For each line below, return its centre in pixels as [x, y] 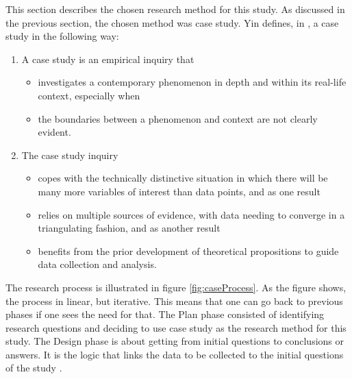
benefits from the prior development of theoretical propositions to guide [188, 250]
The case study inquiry [70, 155]
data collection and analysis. [97, 264]
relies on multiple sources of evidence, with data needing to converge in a [191, 214]
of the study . [34, 368]
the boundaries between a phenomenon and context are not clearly [178, 118]
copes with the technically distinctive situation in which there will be [183, 178]
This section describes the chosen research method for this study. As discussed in [175, 9]
